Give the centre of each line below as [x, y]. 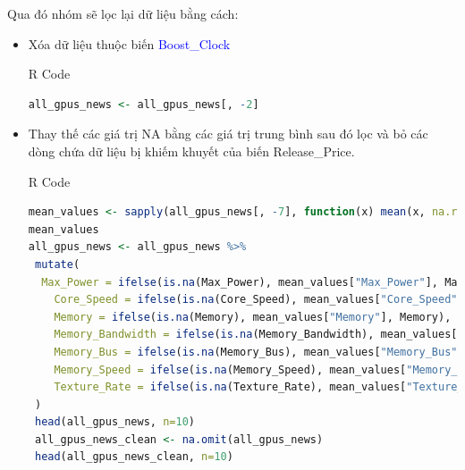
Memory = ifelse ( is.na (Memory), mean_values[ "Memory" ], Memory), [253, 317]
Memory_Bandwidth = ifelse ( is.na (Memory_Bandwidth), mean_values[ [256, 335]
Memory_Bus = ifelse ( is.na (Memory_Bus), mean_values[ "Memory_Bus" [256, 352]
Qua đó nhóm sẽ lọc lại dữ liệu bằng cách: [123, 13]
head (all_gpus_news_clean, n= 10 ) [134, 457]
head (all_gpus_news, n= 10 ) [114, 422]
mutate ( [57, 264]
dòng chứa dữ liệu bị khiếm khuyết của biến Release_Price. [191, 151]
